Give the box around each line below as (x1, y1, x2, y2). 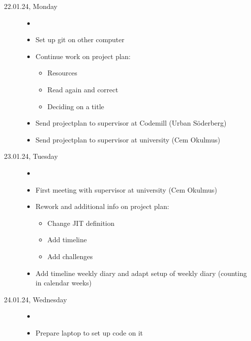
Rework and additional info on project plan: (35, 201, 169, 211)
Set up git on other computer (35, 34, 125, 45)
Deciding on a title (47, 101, 104, 111)
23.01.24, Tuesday (4, 151, 58, 161)
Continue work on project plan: (35, 51, 131, 61)
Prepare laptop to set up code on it (35, 327, 143, 338)
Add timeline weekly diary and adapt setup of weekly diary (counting (35, 268, 247, 278)
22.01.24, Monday (4, 1, 58, 11)
